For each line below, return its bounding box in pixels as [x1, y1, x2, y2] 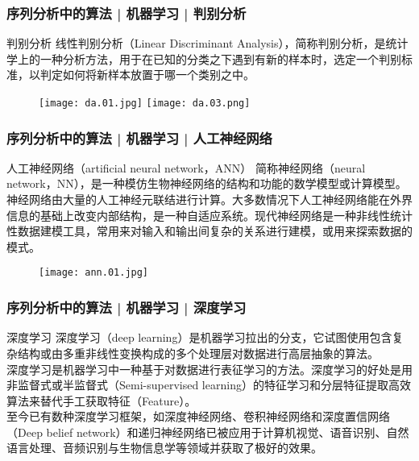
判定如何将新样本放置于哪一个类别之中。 [39, 66, 255, 83]
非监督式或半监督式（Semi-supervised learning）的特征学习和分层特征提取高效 [6, 376, 411, 393]
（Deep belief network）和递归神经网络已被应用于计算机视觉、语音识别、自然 [6, 423, 409, 440]
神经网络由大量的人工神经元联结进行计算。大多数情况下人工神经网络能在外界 [6, 191, 413, 208]
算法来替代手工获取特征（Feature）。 [6, 392, 197, 409]
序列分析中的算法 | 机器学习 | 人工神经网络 [6, 127, 272, 147]
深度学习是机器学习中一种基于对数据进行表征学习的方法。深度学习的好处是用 [6, 360, 413, 377]
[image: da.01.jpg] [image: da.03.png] [39, 98, 251, 109]
